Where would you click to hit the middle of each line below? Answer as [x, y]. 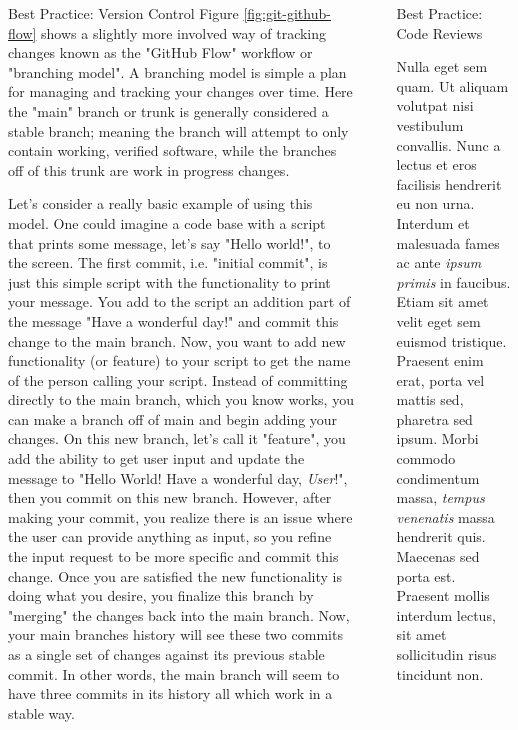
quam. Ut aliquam [452, 85]
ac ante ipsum [439, 262]
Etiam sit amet [442, 301]
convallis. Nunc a [448, 144]
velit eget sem [438, 320]
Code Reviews [439, 32]
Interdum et [433, 222]
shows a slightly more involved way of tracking [184, 32]
